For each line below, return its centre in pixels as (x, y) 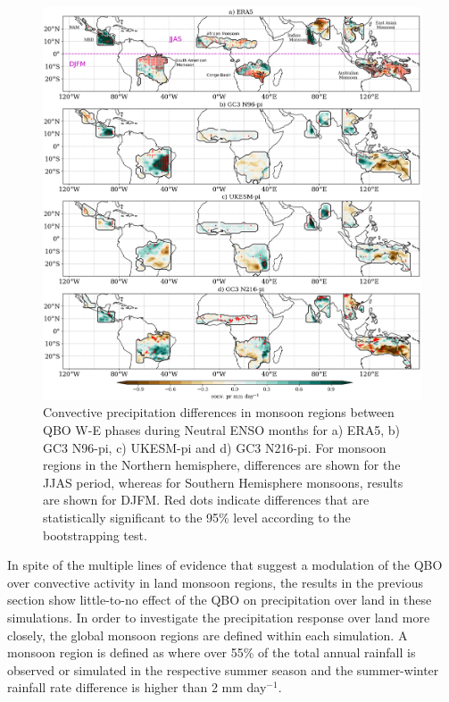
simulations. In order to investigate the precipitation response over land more (219, 618)
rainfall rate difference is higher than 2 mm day (137, 687)
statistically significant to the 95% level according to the (197, 518)
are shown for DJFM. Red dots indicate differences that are (206, 500)
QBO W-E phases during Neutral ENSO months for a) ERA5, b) (221, 430)
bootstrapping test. (95, 535)
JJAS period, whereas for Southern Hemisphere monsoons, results (223, 482)
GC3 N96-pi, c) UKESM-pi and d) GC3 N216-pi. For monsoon (215, 447)
